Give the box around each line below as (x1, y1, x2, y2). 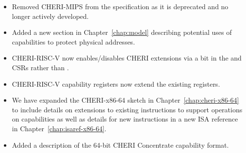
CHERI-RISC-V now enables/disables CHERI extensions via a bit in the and (12, 53, 242, 63)
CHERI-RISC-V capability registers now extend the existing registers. (12, 78, 220, 89)
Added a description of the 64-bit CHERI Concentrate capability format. (12, 139, 229, 150)
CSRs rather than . (12, 62, 69, 72)
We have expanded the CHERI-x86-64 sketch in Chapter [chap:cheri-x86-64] (12, 95, 239, 105)
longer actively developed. (12, 11, 89, 21)
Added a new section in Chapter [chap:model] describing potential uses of (12, 27, 232, 37)
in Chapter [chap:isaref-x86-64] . (12, 123, 107, 133)
